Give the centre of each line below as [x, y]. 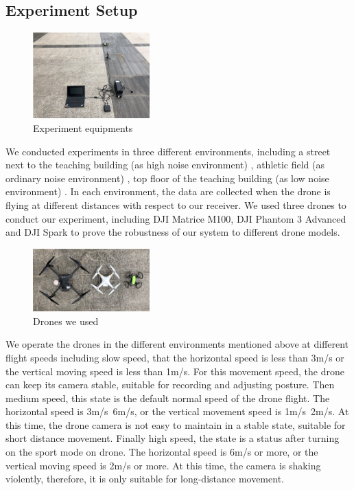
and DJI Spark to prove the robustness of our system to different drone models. [173, 232]
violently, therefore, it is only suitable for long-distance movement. [145, 479]
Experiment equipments [83, 128]
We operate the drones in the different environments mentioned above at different [177, 344]
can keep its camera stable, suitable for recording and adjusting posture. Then [170, 385]
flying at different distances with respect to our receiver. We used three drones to [176, 205]
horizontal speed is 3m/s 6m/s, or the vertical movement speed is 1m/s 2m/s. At [177, 411]
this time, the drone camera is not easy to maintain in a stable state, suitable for [176, 424]
